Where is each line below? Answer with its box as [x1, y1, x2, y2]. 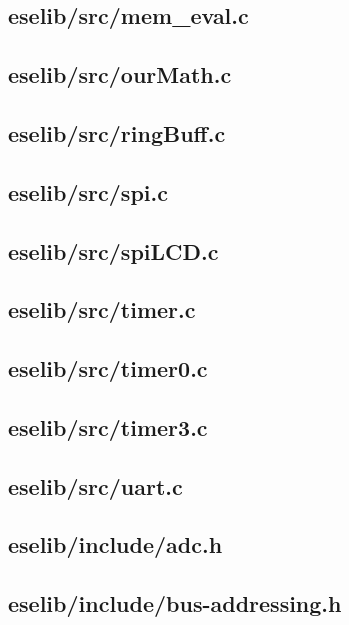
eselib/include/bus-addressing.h [8, 588, 342, 619]
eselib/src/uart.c [8, 470, 183, 501]
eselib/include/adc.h [8, 529, 223, 560]
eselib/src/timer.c [8, 294, 196, 325]
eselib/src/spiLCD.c [8, 235, 219, 266]
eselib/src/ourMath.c [8, 59, 232, 90]
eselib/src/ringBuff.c [8, 117, 226, 148]
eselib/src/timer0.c [8, 353, 208, 384]
